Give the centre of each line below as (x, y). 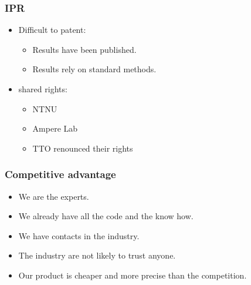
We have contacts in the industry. (79, 235)
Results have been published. (84, 49)
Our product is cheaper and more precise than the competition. (133, 275)
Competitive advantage (60, 174)
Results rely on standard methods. (94, 69)
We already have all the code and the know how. (106, 216)
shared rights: (43, 89)
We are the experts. (54, 196)
